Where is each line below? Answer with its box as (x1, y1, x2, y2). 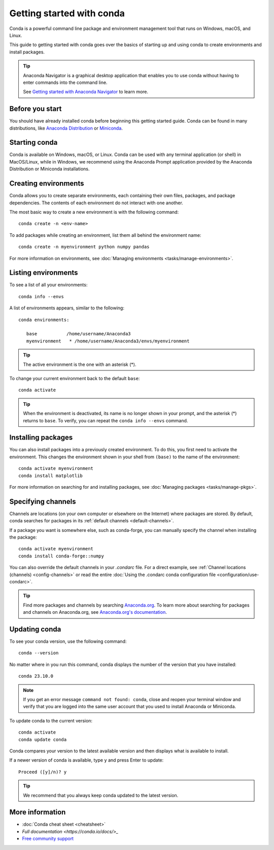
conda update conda (18, 737, 67, 742)
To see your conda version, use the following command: (9, 638, 127, 645)
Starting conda (9, 138, 58, 147)
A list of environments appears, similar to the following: (9, 305, 124, 311)
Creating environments (9, 179, 84, 188)
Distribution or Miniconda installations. (9, 166, 90, 172)
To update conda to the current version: (9, 717, 93, 723)
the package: (9, 534, 37, 541)
